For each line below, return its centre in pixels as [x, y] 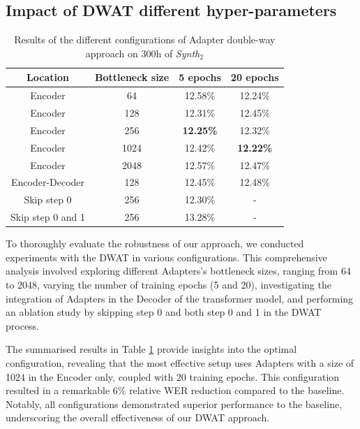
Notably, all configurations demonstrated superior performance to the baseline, [174, 403]
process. [23, 325]
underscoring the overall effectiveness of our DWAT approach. [138, 417]
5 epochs [200, 77]
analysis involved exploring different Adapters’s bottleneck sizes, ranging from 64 [178, 271]
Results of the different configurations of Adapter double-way [145, 39]
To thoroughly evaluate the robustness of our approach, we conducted [155, 243]
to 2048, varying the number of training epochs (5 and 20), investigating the [168, 285]
